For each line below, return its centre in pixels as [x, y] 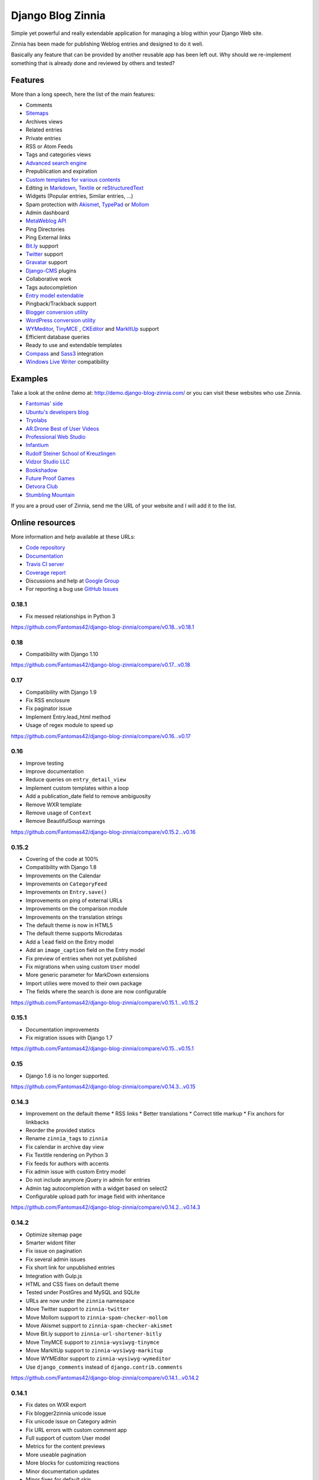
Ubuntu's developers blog [57, 412]
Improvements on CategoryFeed [66, 884]
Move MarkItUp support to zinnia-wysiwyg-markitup [95, 1350]
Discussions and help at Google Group [72, 581]
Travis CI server [45, 564]
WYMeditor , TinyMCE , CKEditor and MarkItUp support [92, 329]
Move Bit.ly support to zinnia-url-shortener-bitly [94, 1334]
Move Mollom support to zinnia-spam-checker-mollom [97, 1317]
